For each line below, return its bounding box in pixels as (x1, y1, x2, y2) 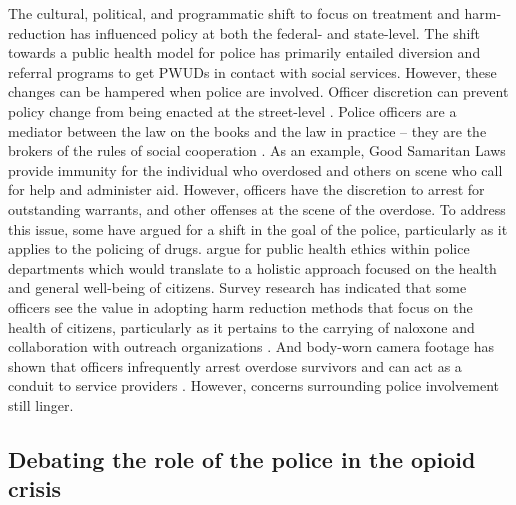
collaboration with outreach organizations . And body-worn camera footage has (8, 336, 495, 357)
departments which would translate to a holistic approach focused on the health (8, 257, 497, 278)
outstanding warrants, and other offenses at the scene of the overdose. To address (8, 198, 506, 219)
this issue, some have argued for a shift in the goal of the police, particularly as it (8, 218, 508, 239)
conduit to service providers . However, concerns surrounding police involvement (8, 375, 499, 396)
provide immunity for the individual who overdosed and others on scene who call (8, 159, 503, 180)
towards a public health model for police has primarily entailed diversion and (8, 42, 481, 63)
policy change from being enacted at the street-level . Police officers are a (8, 100, 457, 121)
